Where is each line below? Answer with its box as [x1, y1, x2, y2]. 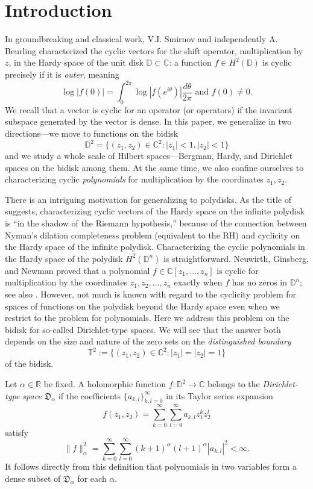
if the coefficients [58, 389, 121, 402]
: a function [169, 56, 212, 69]
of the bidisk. [5, 357, 54, 370]
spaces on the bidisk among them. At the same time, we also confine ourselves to [5, 161, 304, 173]
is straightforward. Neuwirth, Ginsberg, [163, 252, 309, 264]
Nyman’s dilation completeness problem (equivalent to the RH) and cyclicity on [5, 228, 300, 241]
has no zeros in [232, 276, 287, 288]
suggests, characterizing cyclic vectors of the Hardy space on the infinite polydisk [5, 205, 305, 217]
